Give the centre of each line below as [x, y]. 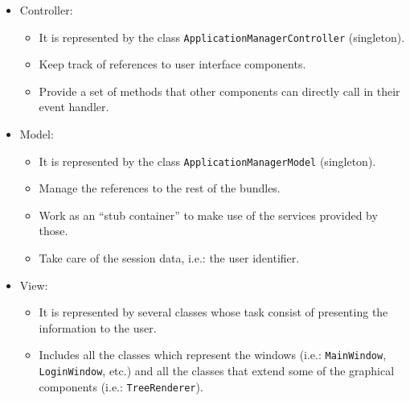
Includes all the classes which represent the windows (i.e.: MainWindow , [213, 355]
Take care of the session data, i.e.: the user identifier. [169, 258]
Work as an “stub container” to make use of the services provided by [208, 215]
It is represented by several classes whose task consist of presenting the [213, 312]
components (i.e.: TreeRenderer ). [121, 386]
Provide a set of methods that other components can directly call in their [219, 91]
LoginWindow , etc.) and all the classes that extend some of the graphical [217, 371]
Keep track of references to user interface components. [172, 64]
